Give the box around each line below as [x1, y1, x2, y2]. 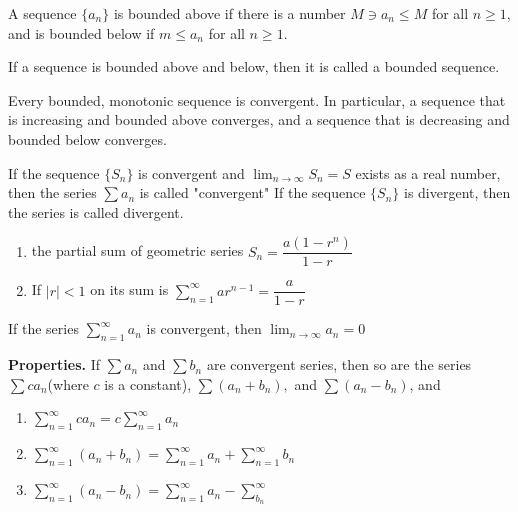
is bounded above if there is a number [113, 3, 346, 23]
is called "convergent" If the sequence [139, 182, 366, 203]
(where [47, 373, 89, 394]
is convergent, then [146, 318, 262, 339]
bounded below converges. [8, 128, 167, 149]
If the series [8, 318, 79, 339]
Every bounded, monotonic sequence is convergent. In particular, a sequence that [8, 89, 506, 110]
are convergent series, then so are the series [206, 354, 472, 375]
